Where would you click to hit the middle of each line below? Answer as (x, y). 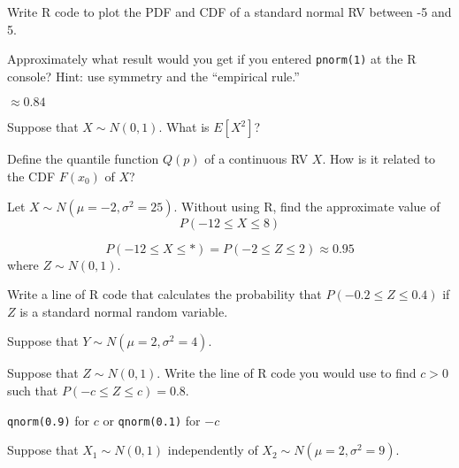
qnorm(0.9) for (49, 420)
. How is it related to (379, 159)
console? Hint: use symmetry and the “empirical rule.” (153, 76)
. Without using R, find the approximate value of (307, 206)
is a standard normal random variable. (124, 311)
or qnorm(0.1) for (152, 420)
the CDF (31, 176)
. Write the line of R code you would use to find (287, 373)
